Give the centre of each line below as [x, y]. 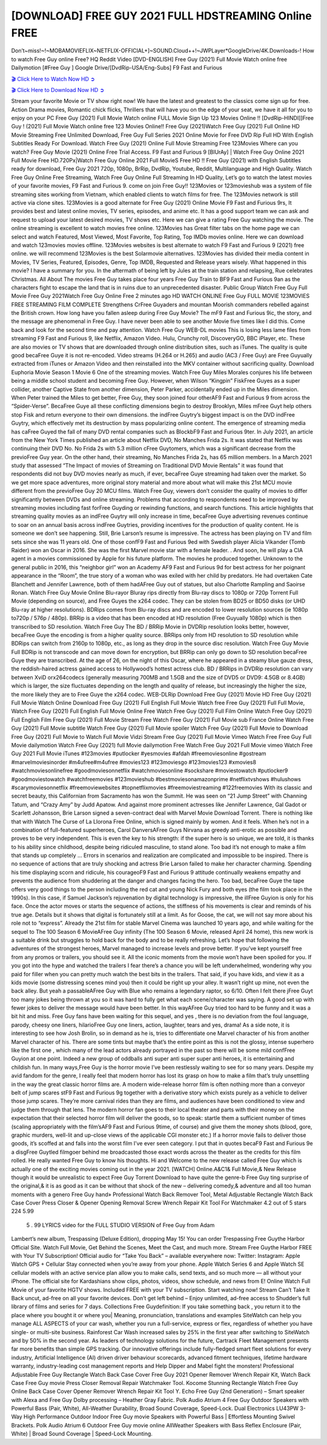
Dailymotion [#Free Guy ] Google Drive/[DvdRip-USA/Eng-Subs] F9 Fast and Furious [117, 68]
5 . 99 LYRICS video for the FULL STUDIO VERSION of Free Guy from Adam [121, 1225]
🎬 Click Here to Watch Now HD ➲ [53, 79]
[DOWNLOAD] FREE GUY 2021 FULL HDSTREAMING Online [161, 16]
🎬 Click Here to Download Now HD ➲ [58, 90]
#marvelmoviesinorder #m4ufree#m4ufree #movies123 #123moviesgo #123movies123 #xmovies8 [134, 762]
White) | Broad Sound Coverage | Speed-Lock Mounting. [82, 1434]
